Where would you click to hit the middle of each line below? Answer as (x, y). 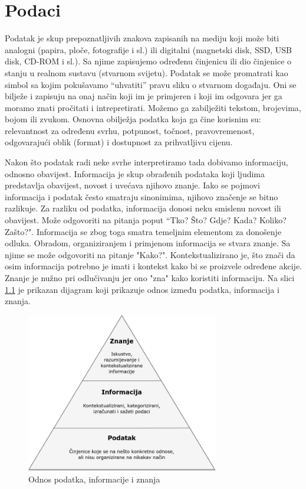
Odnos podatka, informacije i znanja (94, 479)
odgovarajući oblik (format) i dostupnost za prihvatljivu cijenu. (119, 142)
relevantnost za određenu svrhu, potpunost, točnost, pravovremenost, (130, 130)
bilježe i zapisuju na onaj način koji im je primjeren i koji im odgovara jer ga (144, 96)
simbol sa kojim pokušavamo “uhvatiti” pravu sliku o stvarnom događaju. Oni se (151, 84)
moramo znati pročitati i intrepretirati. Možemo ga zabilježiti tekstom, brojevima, (153, 107)
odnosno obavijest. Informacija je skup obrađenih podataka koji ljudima (135, 173)
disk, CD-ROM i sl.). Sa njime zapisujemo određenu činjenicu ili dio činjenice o (148, 61)
